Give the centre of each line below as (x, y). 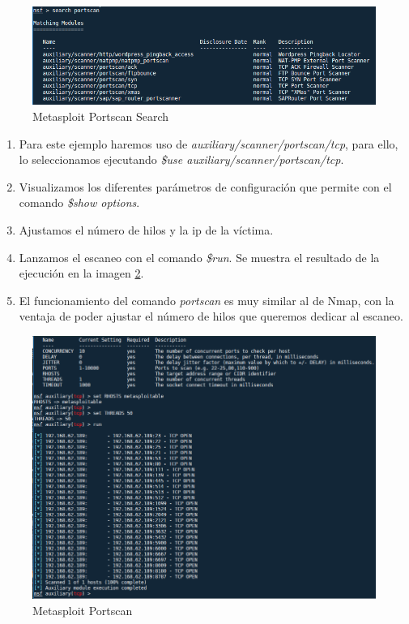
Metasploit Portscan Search (101, 116)
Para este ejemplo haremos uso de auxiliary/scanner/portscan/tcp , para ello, (209, 143)
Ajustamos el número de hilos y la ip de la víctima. (146, 229)
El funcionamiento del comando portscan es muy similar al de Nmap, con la (207, 300)
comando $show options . (79, 202)
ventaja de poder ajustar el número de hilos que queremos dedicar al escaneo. (211, 316)
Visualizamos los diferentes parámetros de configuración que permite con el (205, 186)
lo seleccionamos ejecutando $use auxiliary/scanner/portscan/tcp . (181, 159)
